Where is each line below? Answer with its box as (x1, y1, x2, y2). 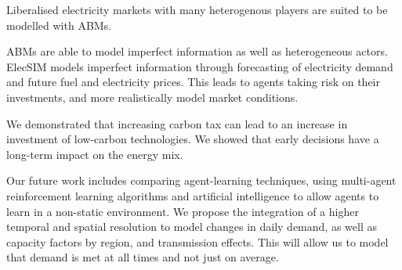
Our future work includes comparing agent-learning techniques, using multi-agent (6, 172, 397, 189)
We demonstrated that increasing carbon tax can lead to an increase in (6, 115, 348, 131)
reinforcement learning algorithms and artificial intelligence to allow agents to (6, 187, 379, 203)
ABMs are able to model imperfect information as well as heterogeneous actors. (6, 43, 388, 59)
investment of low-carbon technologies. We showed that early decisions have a (6, 131, 379, 147)
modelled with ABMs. (6, 16, 112, 33)
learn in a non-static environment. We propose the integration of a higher (6, 203, 359, 219)
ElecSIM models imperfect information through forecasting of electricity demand (6, 58, 393, 74)
